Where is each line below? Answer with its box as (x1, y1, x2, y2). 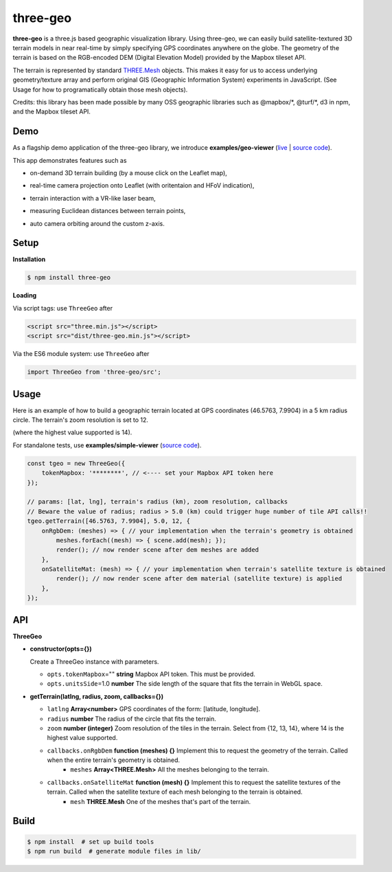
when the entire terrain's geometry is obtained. (47, 756, 181, 764)
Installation (12, 255, 46, 264)
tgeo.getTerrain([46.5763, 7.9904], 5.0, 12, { (27, 517, 190, 525)
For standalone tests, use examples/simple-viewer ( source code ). (12, 440, 202, 449)
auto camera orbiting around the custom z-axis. (30, 219, 165, 227)
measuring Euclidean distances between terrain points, (30, 207, 186, 215)
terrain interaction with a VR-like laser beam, (30, 194, 156, 202)
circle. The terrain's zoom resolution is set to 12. (12, 416, 149, 424)
